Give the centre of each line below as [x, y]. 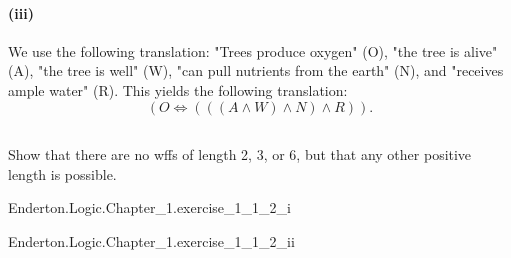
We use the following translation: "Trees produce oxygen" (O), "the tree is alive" [253, 50]
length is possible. [62, 173]
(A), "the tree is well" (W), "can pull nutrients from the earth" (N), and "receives [256, 70]
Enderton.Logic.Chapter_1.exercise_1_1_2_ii [151, 240]
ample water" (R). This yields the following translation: [178, 89]
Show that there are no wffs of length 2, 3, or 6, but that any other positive [240, 153]
